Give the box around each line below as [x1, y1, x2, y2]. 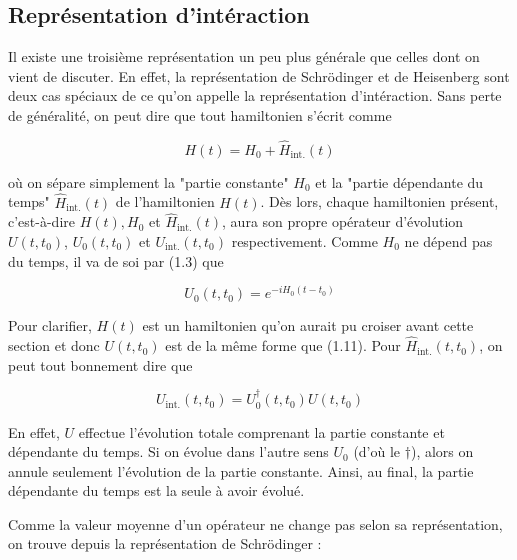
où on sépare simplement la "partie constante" [8, 171, 289, 192]
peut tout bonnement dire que [8, 354, 193, 375]
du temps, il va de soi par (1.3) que [8, 250, 224, 271]
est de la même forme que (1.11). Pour [165, 335, 401, 356]
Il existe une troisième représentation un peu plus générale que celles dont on [8, 46, 480, 67]
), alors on [410, 441, 474, 462]
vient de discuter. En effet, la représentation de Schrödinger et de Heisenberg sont [8, 65, 510, 86]
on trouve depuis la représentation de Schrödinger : [8, 533, 322, 554]
